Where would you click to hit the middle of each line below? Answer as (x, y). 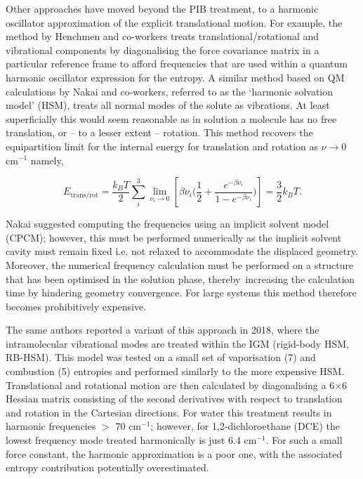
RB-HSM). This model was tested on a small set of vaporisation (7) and (161, 357)
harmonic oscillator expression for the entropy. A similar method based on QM (175, 77)
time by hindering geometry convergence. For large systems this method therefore (181, 293)
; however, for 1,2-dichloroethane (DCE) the (245, 426)
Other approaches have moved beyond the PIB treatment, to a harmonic (162, 8)
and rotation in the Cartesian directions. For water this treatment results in (169, 412)
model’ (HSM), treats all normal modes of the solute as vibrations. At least (168, 105)
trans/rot (84, 195)
